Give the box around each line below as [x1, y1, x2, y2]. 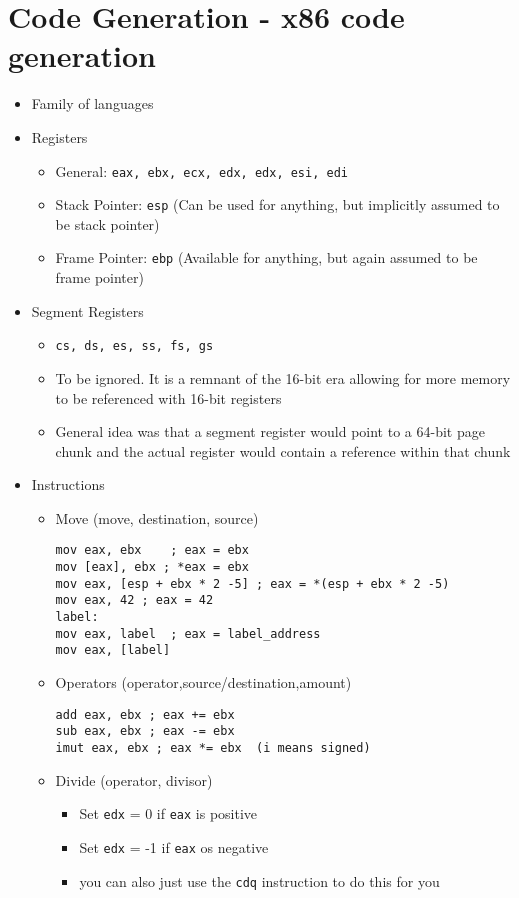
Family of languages [31, 93, 154, 114]
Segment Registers [31, 300, 144, 321]
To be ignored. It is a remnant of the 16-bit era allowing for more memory [55, 367, 511, 388]
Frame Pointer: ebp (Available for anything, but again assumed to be [55, 247, 478, 268]
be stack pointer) [55, 213, 160, 234]
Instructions [31, 474, 105, 495]
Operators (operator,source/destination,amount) [55, 672, 352, 693]
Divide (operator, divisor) [55, 769, 213, 790]
